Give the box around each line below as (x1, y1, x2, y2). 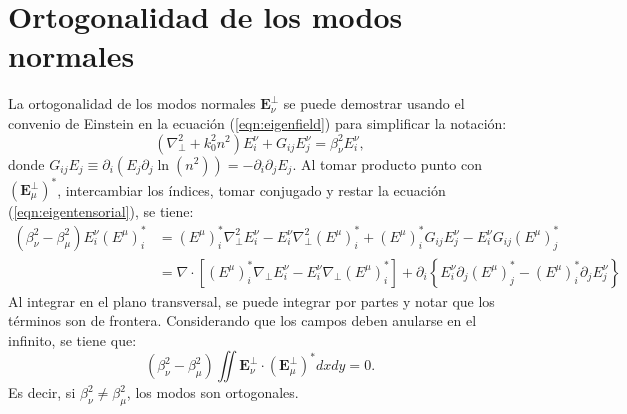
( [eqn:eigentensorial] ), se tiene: (8, 201, 194, 221)
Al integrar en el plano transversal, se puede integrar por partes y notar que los (8, 290, 495, 311)
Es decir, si (8, 382, 76, 403)
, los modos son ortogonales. (126, 382, 299, 403)
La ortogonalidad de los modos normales (8, 93, 256, 114)
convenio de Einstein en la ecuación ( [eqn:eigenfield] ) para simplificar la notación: (8, 112, 507, 133)
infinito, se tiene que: (8, 329, 137, 350)
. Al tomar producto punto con (292, 153, 482, 174)
